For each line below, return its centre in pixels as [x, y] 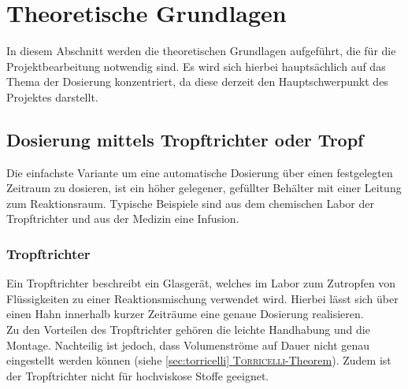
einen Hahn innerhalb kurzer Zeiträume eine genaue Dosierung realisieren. [185, 314]
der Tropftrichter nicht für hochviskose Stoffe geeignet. [138, 375]
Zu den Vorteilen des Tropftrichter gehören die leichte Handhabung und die [188, 330]
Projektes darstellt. [52, 96]
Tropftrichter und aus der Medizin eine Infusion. [123, 219]
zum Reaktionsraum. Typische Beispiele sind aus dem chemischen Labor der [190, 203]
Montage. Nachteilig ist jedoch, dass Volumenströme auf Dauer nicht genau [188, 345]
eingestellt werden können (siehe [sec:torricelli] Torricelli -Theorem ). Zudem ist [199, 360]
